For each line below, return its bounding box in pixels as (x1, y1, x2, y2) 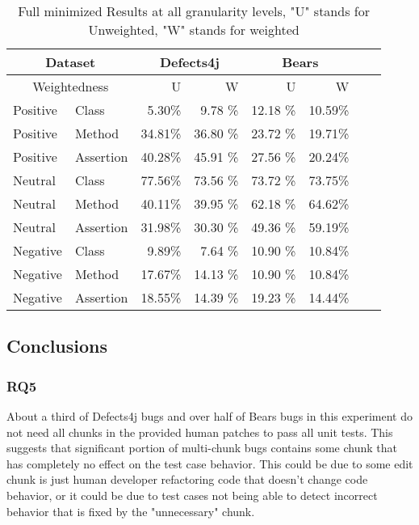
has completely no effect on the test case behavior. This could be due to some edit (6, 455, 413, 472)
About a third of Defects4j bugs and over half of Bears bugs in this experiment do (6, 408, 413, 424)
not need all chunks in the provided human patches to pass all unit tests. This (6, 423, 393, 440)
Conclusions (6, 333, 108, 358)
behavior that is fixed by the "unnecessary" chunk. (6, 502, 255, 519)
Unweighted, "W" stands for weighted (88, 20, 300, 39)
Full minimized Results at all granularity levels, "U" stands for (18, 2, 370, 20)
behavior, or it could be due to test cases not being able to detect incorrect (6, 486, 378, 503)
